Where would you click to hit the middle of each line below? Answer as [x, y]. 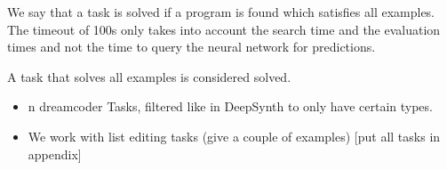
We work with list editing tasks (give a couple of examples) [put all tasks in [234, 136]
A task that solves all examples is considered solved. [149, 76]
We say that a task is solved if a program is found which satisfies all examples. [221, 12]
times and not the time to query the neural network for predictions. [192, 47]
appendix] [55, 154]
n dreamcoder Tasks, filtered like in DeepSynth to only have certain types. [230, 106]
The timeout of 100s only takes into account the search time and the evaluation [224, 29]
